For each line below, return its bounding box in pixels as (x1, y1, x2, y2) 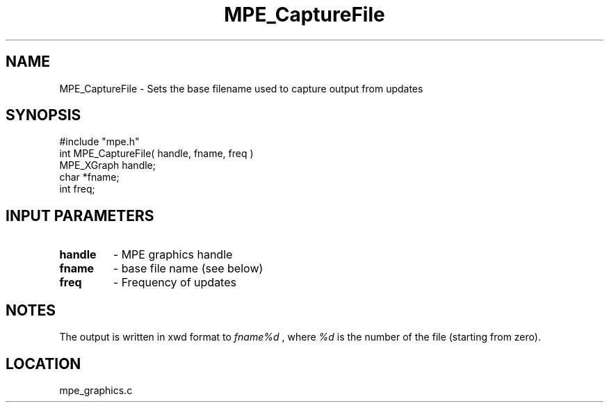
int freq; (59, 183, 95, 195)
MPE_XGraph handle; (59, 159, 156, 172)
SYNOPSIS (6, 106, 81, 124)
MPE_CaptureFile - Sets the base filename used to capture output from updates (59, 82, 423, 95)
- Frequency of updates (113, 275, 236, 290)
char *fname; (59, 171, 120, 183)
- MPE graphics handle (113, 247, 233, 262)
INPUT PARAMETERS (6, 206, 154, 225)
